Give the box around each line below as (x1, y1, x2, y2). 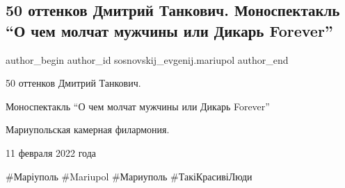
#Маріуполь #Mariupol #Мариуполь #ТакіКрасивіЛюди (6, 169, 252, 183)
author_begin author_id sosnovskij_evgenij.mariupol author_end (6, 52, 289, 67)
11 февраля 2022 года (6, 145, 96, 160)
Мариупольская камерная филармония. (6, 122, 170, 137)
